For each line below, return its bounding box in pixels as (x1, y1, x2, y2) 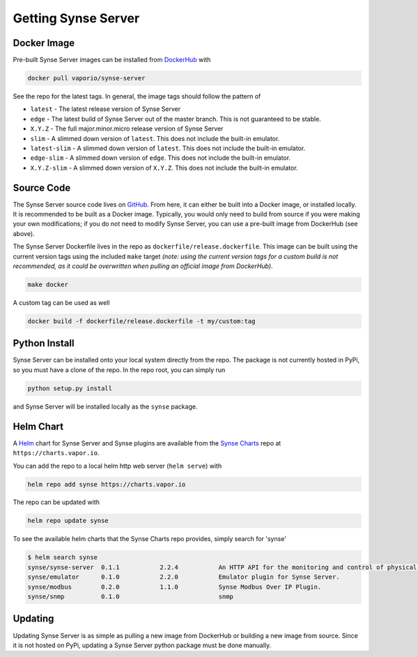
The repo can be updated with (13, 498, 100, 506)
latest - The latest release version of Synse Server (30, 105, 181, 113)
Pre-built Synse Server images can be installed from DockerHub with (13, 56, 211, 64)
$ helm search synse (27, 554, 98, 561)
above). (13, 229, 35, 237)
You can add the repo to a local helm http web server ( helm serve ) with (13, 462, 222, 470)
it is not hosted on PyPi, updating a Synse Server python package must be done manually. (13, 641, 272, 649)
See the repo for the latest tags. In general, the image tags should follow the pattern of (13, 92, 261, 101)
